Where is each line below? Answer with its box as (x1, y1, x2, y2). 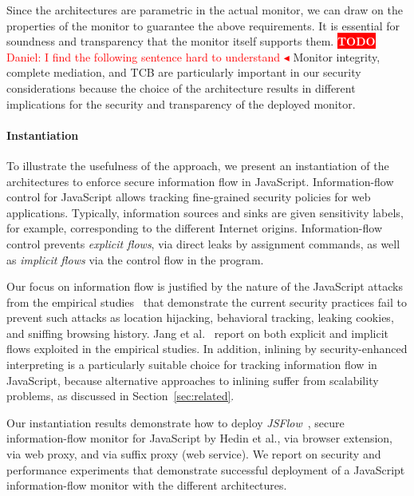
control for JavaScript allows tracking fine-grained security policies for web (6, 188, 371, 205)
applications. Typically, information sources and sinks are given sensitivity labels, (6, 204, 404, 220)
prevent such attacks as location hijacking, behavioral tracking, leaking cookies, (6, 309, 394, 326)
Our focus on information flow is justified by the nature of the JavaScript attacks (6, 278, 403, 295)
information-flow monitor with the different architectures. (6, 477, 287, 494)
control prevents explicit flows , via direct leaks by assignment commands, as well (6, 235, 400, 252)
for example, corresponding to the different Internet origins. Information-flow (6, 220, 383, 236)
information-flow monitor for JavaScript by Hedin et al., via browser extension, (6, 430, 393, 446)
